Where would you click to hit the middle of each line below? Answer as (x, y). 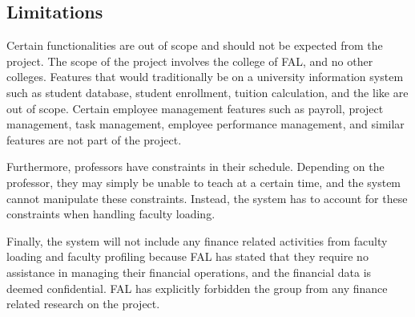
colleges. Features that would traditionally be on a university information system (205, 77)
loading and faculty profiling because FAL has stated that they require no (187, 256)
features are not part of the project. (94, 139)
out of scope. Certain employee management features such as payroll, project (195, 108)
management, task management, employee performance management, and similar (205, 124)
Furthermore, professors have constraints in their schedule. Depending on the (195, 167)
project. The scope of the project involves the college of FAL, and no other (190, 61)
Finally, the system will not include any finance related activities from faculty (197, 240)
